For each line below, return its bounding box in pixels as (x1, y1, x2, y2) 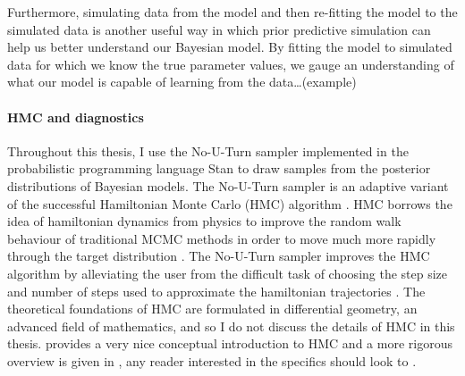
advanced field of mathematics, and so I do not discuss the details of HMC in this (7, 316, 455, 335)
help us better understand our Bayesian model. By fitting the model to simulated (7, 38, 452, 56)
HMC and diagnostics (7, 107, 144, 126)
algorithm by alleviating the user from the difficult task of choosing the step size (7, 263, 448, 282)
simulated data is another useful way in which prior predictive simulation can (7, 20, 431, 38)
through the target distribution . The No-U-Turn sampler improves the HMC (7, 246, 430, 265)
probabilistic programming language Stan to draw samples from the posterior (7, 159, 431, 178)
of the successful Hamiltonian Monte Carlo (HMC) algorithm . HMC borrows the (7, 194, 452, 213)
